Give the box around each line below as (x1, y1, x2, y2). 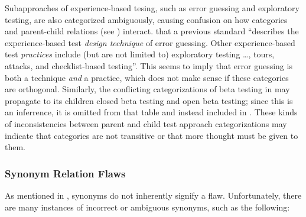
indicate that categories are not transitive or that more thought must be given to (5, 129, 298, 141)
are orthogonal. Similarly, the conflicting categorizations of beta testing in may (5, 83, 290, 95)
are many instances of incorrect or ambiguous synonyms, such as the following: (5, 200, 290, 213)
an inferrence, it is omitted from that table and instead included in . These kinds (5, 106, 298, 118)
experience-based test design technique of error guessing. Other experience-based (5, 36, 295, 48)
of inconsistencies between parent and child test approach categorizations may (5, 117, 287, 129)
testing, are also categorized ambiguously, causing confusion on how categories (5, 13, 288, 25)
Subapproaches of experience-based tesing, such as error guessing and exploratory (5, 2, 300, 14)
